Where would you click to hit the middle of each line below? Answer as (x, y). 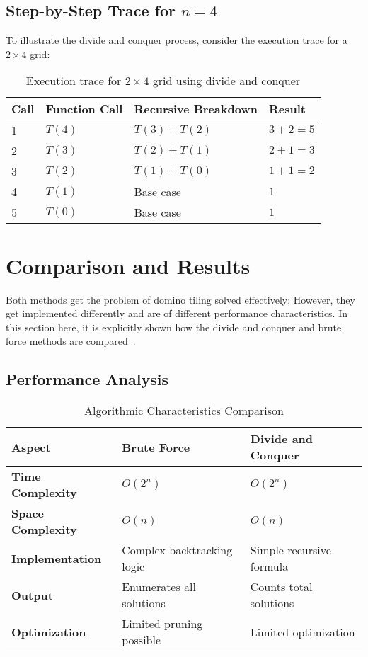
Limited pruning (162, 624)
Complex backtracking (177, 550)
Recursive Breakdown (196, 109)
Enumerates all (159, 587)
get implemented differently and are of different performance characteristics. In (177, 313)
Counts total (281, 587)
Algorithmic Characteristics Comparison (184, 411)
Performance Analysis (87, 379)
